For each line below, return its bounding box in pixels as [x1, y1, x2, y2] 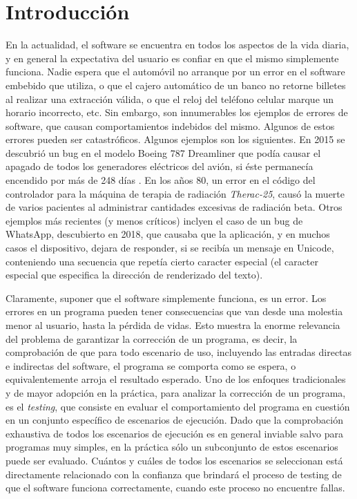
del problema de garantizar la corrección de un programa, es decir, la [6, 331, 298, 346]
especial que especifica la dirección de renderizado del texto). [6, 267, 263, 282]
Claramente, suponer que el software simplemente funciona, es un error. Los [6, 290, 327, 305]
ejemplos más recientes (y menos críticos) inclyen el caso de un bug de [6, 213, 303, 227]
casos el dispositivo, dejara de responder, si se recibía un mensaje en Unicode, [6, 241, 334, 255]
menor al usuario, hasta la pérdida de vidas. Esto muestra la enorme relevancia [6, 318, 340, 332]
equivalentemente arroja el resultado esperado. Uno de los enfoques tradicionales [6, 372, 346, 386]
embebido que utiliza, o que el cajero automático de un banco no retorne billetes [6, 77, 346, 92]
